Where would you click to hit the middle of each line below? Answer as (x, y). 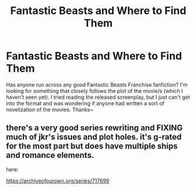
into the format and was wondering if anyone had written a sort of (85, 103)
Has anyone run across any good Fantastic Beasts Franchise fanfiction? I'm (97, 84)
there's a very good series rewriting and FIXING (94, 128)
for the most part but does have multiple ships (92, 146)
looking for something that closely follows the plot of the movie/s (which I (94, 91)
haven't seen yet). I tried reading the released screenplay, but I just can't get (98, 97)
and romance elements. (50, 155)
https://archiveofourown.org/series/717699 (58, 181)
